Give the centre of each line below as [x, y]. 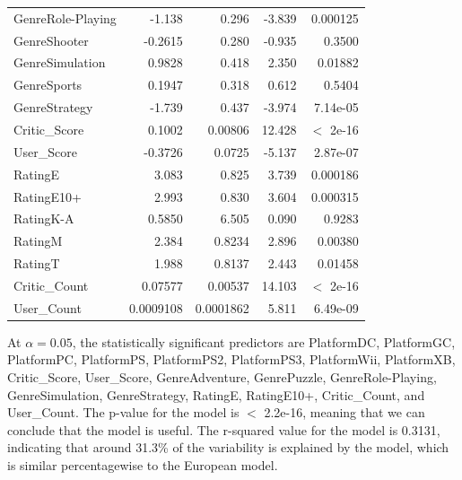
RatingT [37, 263]
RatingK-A [44, 218]
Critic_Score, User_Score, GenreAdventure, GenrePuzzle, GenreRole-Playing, [222, 377]
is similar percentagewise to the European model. [143, 464]
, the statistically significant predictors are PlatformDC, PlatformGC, [264, 341]
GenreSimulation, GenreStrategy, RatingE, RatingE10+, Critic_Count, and [216, 394]
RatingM [38, 241]
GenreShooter [51, 40]
